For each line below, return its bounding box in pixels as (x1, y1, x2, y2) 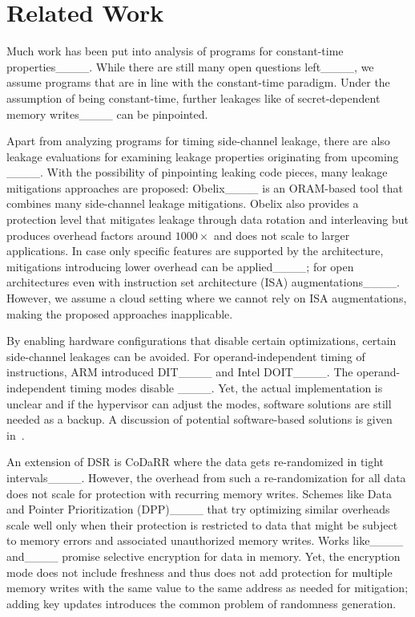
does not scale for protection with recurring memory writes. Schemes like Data (6, 485, 393, 501)
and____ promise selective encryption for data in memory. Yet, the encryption (6, 547, 401, 564)
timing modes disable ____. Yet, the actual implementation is (70, 380, 383, 396)
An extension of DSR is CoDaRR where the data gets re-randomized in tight (6, 453, 385, 470)
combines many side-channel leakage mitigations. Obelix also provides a (6, 195, 359, 212)
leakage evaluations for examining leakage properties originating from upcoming (6, 148, 399, 164)
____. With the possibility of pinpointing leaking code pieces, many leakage (6, 164, 388, 181)
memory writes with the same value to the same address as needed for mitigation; (6, 579, 409, 596)
